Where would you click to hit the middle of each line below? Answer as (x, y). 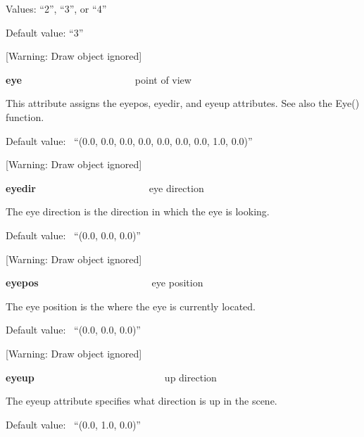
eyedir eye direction (105, 188)
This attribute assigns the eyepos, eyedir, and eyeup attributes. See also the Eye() (183, 103)
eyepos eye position (105, 283)
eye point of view (99, 79)
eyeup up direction (111, 377)
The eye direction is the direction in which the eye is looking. (138, 211)
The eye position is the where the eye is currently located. (131, 306)
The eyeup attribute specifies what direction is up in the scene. (142, 401)
